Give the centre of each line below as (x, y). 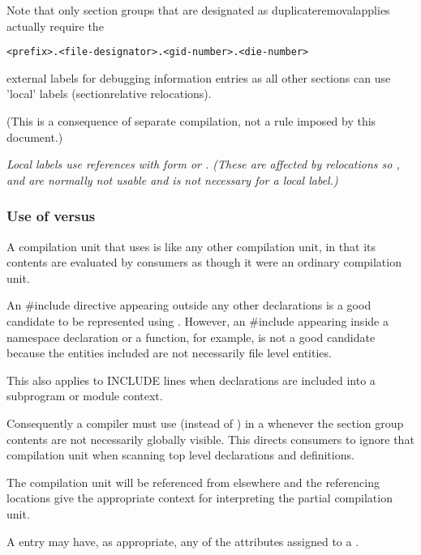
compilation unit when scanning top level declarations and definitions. (180, 455)
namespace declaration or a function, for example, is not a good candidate (191, 337)
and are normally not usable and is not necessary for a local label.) (172, 179)
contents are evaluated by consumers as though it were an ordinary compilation (204, 262)
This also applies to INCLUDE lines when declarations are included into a (191, 380)
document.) (35, 137)
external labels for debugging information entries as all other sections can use (199, 77)
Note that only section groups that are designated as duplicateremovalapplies (198, 10)
